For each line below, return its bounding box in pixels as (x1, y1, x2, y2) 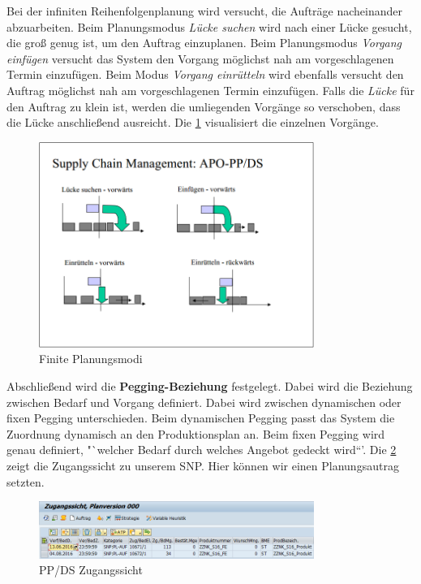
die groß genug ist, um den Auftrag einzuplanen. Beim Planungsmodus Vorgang (6, 34, 402, 51)
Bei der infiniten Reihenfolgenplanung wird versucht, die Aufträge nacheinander (6, 2, 402, 19)
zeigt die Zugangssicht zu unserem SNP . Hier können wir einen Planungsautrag (6, 457, 399, 474)
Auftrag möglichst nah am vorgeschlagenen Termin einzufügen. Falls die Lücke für (6, 81, 415, 98)
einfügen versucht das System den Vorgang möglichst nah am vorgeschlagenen (6, 50, 394, 67)
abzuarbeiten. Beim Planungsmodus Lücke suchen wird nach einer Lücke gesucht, (6, 18, 412, 35)
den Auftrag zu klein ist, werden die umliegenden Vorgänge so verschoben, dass (6, 97, 401, 115)
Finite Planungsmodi (39, 350, 143, 367)
